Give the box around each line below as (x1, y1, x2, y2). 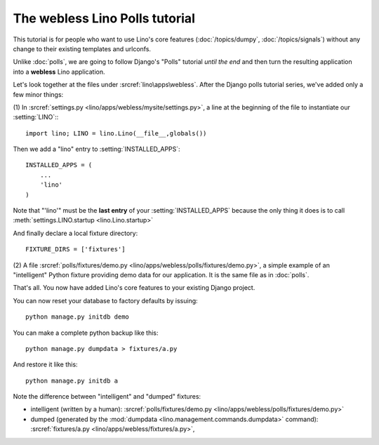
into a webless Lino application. (13, 67, 105, 76)
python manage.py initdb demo (25, 313, 130, 321)
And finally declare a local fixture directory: (13, 229, 138, 237)
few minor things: (13, 90, 64, 98)
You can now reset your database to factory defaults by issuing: (13, 296, 198, 305)
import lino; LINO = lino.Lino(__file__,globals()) (25, 129, 207, 137)
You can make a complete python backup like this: (13, 328, 159, 337)
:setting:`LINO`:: (13, 113, 59, 121)
